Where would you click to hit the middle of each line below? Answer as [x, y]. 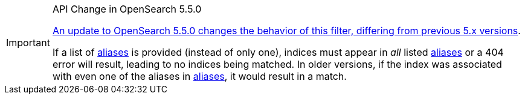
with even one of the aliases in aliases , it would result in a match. [199, 76]
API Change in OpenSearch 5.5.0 [127, 9]
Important [28, 43]
